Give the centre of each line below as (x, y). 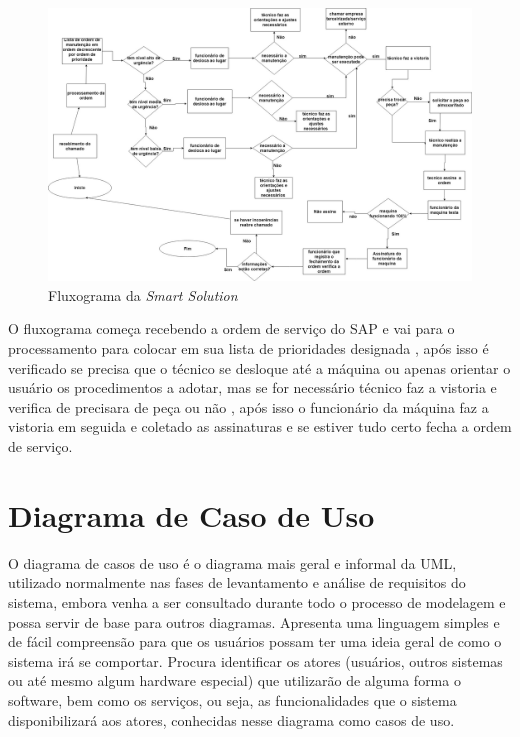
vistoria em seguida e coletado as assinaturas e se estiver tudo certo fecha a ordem (260, 426)
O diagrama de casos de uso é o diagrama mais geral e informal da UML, (232, 562)
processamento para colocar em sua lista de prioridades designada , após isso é (248, 348)
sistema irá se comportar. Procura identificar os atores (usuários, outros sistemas (255, 660)
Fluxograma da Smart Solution (143, 294)
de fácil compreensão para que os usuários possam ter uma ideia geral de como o (255, 641)
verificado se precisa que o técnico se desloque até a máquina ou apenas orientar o (259, 367)
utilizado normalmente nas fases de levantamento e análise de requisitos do (237, 582)
